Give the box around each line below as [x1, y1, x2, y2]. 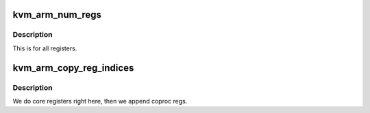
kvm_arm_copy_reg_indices [12, 62, 134, 74]
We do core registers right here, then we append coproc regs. [12, 97, 188, 105]
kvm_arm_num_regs [12, 9, 102, 20]
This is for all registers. [12, 44, 77, 52]
